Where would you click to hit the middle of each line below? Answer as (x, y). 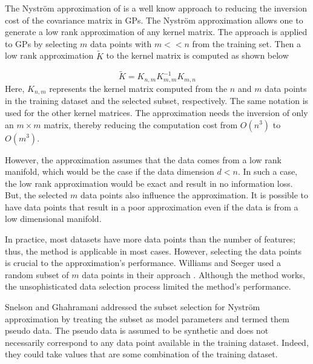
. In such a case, (268, 171)
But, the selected (36, 195)
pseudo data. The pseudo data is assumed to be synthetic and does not (137, 330)
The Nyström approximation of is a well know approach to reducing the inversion (156, 8)
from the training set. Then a (247, 43)
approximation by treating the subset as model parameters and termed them (147, 318)
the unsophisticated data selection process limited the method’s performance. (148, 286)
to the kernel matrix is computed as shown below (197, 55)
